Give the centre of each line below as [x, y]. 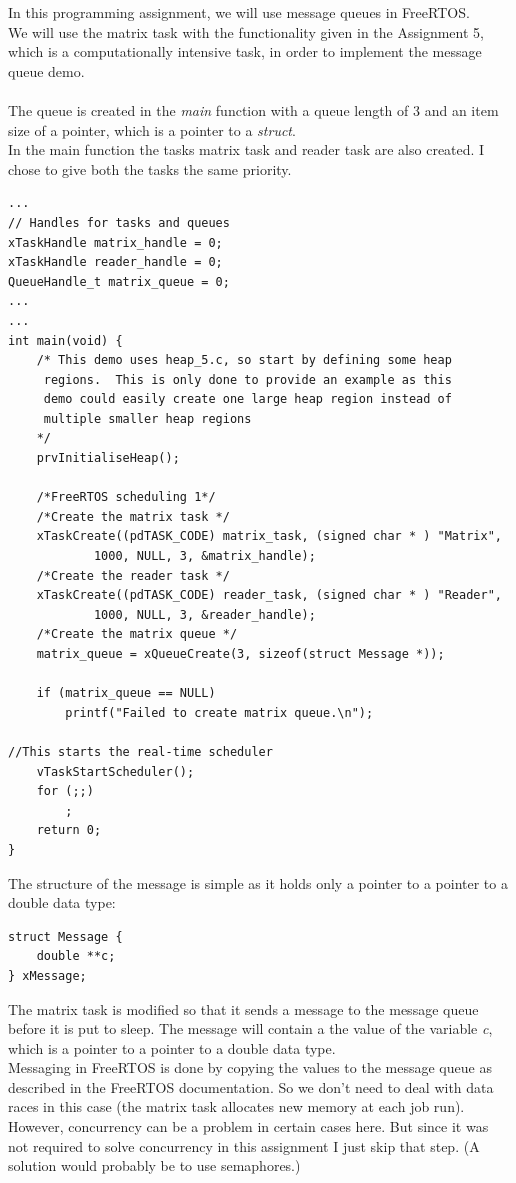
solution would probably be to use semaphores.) [154, 1165]
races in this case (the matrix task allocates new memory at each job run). [236, 1106]
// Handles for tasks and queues [119, 222]
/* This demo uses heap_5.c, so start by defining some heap [244, 360]
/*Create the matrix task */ [133, 516]
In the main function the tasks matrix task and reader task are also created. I [246, 149]
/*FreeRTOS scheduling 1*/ [126, 497]
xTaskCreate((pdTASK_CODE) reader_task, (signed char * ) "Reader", [269, 595]
